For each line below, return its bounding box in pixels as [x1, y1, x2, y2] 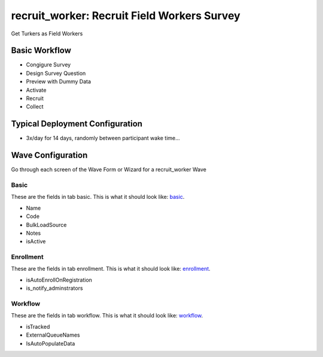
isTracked [26, 323, 50, 330]
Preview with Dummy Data [26, 78, 92, 85]
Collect [26, 103, 44, 110]
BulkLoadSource [26, 221, 67, 228]
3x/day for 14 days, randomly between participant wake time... [26, 135, 181, 142]
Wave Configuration [11, 150, 88, 161]
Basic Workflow [11, 46, 72, 56]
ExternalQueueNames [26, 331, 80, 338]
